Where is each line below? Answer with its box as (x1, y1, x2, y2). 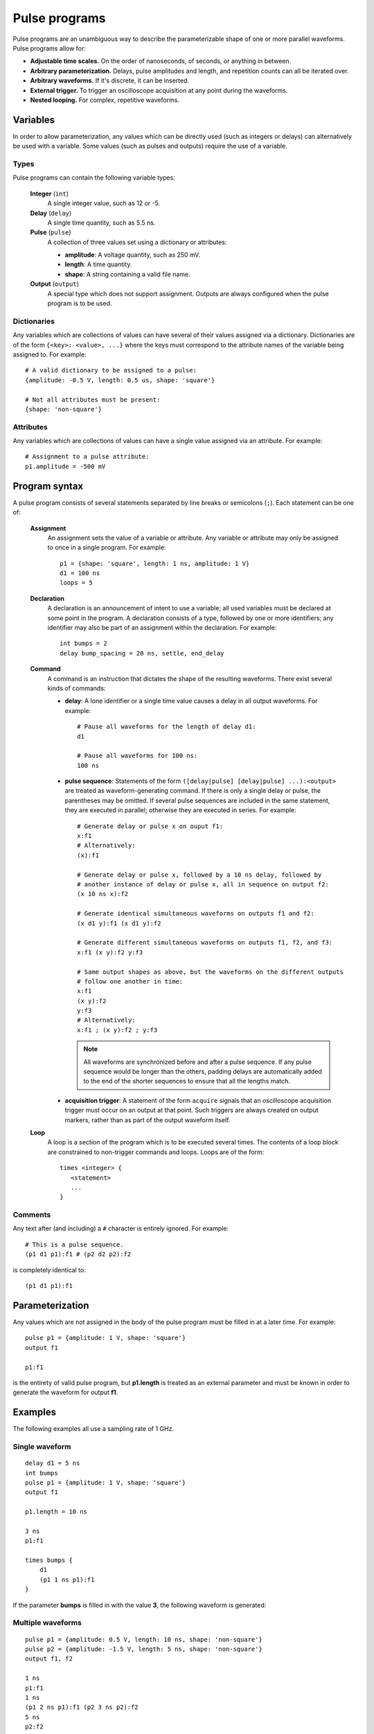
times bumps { (25, 1556, 73, 1564)
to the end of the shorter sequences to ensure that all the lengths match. (83, 1077, 291, 1085)
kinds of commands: (47, 684, 106, 692)
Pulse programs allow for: (12, 44, 87, 52)
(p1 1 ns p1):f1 (39, 1575, 95, 1583)
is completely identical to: (12, 1266, 86, 1274)
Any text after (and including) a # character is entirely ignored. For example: (12, 1224, 229, 1233)
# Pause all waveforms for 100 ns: (77, 752, 198, 759)
